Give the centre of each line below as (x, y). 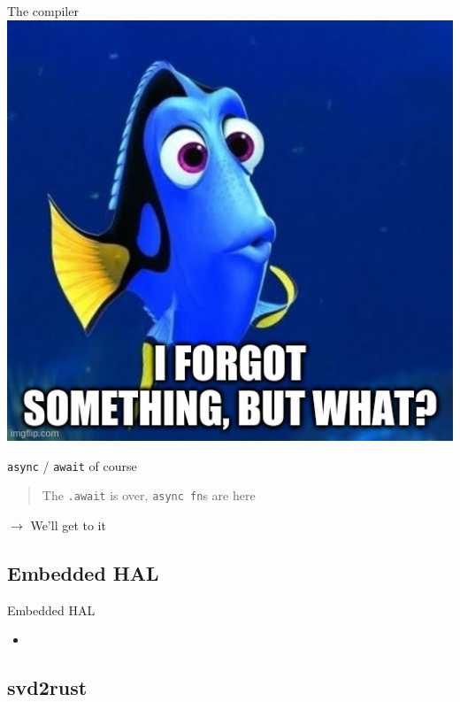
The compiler (43, 11)
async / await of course (72, 465)
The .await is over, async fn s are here (149, 495)
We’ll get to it (68, 525)
